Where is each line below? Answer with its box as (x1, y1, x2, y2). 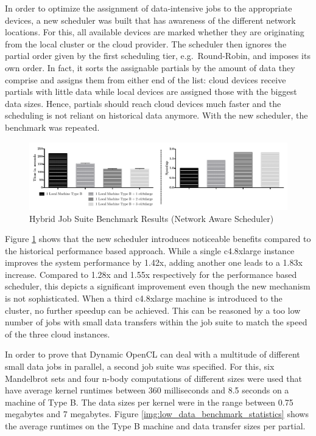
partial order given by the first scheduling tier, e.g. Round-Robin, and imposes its (5, 49, 311, 62)
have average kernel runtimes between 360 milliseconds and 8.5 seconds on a (5, 384, 289, 396)
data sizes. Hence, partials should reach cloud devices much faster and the (5, 97, 281, 109)
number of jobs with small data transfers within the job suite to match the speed (5, 316, 307, 328)
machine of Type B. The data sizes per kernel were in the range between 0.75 (5, 395, 293, 408)
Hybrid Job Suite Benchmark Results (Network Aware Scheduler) (29, 212, 274, 224)
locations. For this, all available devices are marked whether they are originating (5, 26, 304, 38)
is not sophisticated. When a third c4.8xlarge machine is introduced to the (5, 292, 283, 305)
